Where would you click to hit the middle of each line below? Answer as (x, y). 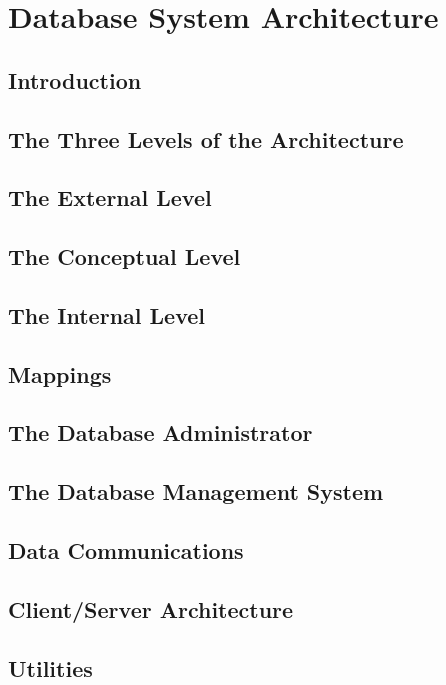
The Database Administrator (160, 432)
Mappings (60, 373)
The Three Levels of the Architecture (206, 138)
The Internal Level (106, 314)
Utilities (50, 667)
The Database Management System (196, 491)
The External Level (110, 197)
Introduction (75, 79)
